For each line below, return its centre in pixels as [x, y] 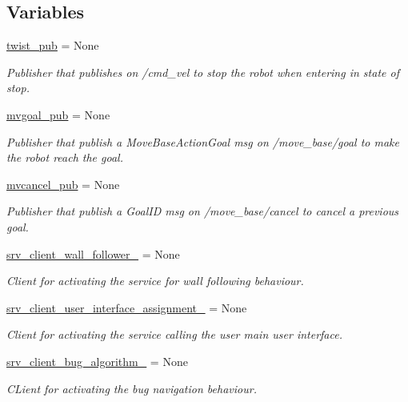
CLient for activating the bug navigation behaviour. [132, 388]
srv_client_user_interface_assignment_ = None [127, 307]
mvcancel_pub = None [63, 184]
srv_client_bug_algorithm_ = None [97, 361]
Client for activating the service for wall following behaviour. [155, 281]
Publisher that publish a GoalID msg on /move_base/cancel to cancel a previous [203, 211]
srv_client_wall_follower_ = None [93, 253]
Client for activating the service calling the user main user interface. [174, 334]
